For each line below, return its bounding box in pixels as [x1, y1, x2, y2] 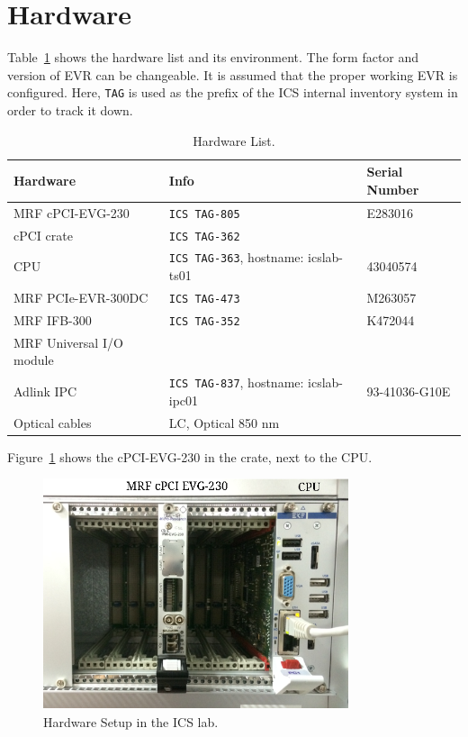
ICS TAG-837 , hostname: [168, 373, 304, 392]
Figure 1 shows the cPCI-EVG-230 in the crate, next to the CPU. [7, 447, 373, 466]
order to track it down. [7, 100, 133, 119]
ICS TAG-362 [168, 230, 240, 243]
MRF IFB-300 [13, 310, 92, 329]
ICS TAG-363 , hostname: [168, 248, 304, 267]
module [13, 350, 54, 369]
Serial [366, 162, 403, 181]
